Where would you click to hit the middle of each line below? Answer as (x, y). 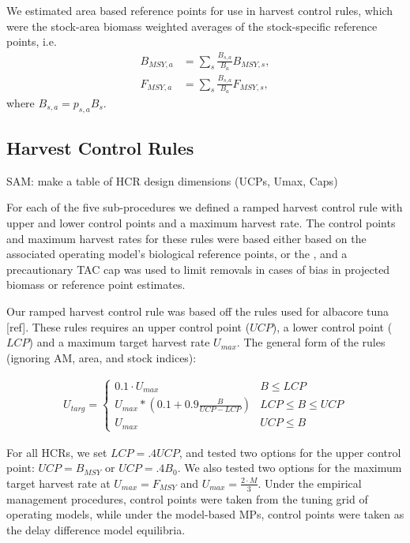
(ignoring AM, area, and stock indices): (102, 357)
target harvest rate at (58, 483)
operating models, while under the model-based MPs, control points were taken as (205, 514)
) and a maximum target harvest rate (119, 342)
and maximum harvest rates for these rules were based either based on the (186, 238)
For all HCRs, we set (57, 452)
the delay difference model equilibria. (96, 530)
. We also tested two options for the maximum (290, 468)
